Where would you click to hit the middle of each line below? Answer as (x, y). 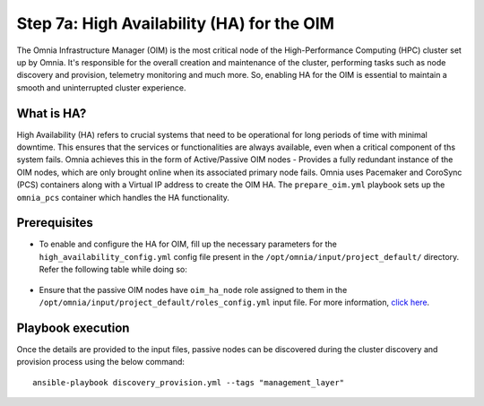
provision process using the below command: (101, 362)
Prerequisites (55, 223)
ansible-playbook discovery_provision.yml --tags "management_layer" (189, 382)
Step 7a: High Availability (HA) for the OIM (176, 23)
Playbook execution (73, 328)
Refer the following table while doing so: (113, 270)
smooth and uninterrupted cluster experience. (101, 87)
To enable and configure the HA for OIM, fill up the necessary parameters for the (188, 244)
